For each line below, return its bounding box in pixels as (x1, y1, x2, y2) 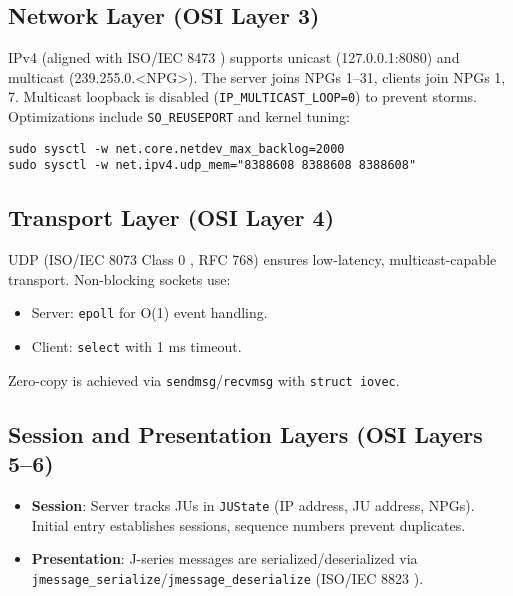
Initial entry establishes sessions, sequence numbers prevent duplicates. (31, 514, 466, 535)
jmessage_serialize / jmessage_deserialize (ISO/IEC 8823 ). (31, 567, 424, 588)
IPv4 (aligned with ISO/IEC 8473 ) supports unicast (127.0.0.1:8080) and (8, 47, 460, 68)
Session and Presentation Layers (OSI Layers (8, 418, 483, 449)
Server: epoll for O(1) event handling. (31, 302, 268, 323)
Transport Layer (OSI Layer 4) (8, 202, 335, 233)
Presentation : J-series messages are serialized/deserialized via (31, 548, 418, 569)
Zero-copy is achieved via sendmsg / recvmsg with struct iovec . (8, 369, 400, 390)
